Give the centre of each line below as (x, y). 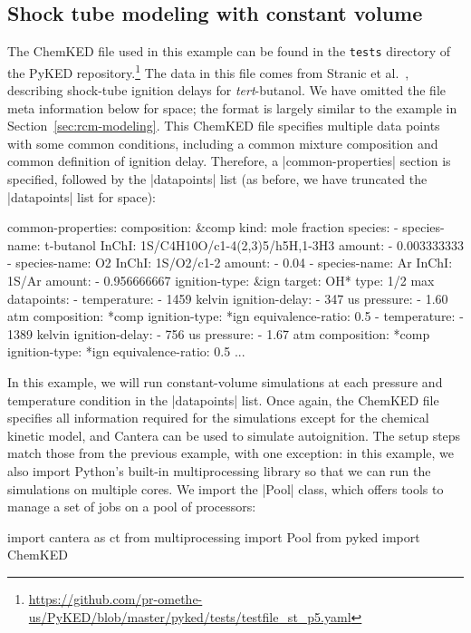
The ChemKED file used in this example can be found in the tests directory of (229, 51)
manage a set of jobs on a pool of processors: (132, 506)
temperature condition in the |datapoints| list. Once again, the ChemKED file (223, 399)
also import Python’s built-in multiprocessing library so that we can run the (219, 470)
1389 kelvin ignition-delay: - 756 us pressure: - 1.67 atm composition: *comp (219, 333)
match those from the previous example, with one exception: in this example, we (231, 453)
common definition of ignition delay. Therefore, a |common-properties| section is (229, 161)
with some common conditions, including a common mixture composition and (223, 143)
